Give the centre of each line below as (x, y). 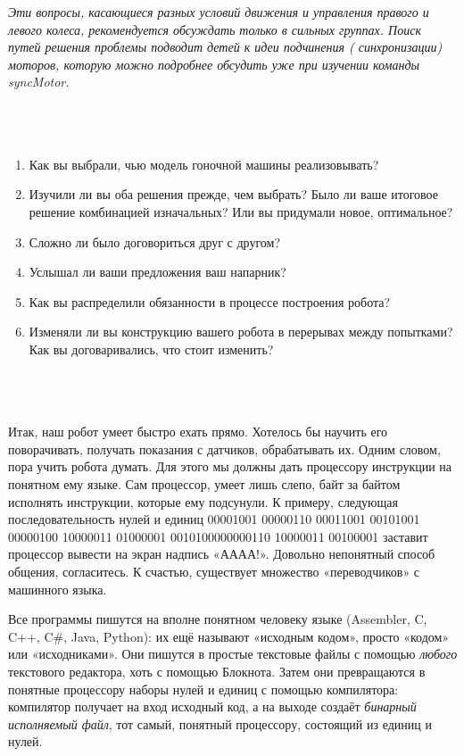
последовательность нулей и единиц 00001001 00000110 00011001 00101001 (214, 519)
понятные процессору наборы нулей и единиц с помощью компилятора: (203, 689)
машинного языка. (58, 589)
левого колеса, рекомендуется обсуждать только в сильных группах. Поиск (215, 29)
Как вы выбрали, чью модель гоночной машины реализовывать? (204, 164)
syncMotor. (39, 82)
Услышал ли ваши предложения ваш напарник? (157, 272)
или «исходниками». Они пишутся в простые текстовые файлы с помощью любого (233, 654)
